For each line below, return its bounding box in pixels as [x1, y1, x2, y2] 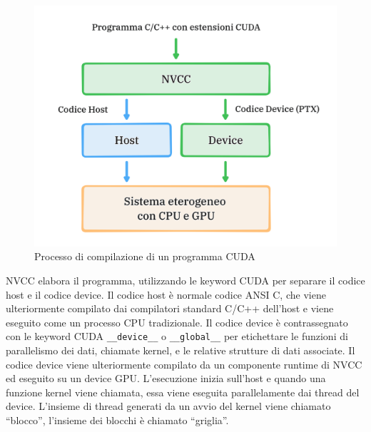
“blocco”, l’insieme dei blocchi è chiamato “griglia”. [6, 413, 229, 428]
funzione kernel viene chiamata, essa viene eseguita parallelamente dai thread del [6, 384, 360, 399]
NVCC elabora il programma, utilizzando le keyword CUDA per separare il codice [6, 273, 365, 288]
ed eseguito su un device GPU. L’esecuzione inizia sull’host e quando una [6, 371, 326, 386]
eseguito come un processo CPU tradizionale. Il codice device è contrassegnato [6, 314, 348, 329]
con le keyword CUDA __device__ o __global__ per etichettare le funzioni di [6, 329, 348, 344]
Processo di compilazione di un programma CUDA [34, 249, 255, 264]
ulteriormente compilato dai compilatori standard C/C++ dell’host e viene [6, 301, 334, 316]
